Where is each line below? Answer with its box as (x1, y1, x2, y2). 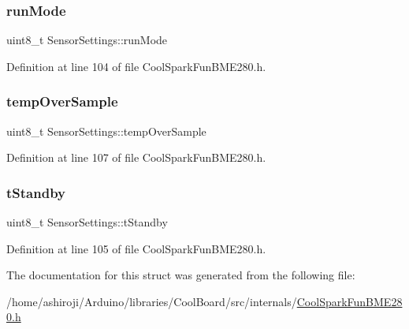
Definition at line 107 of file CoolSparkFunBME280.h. (6, 149, 266, 166)
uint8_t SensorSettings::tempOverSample (6, 122, 206, 139)
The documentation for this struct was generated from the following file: (6, 267, 355, 283)
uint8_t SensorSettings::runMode (6, 32, 168, 48)
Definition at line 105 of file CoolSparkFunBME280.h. (6, 240, 266, 256)
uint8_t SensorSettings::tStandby (6, 214, 168, 230)
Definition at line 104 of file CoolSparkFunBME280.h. (6, 58, 266, 74)
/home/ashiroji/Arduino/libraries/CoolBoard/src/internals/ (6, 293, 297, 309)
